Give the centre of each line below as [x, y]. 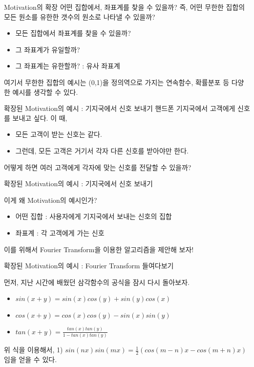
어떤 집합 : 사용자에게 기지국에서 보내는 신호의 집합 [94, 216]
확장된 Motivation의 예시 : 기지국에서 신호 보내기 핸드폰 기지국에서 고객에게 [120, 108]
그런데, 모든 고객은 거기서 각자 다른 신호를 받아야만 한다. [102, 150]
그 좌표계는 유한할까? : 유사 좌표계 [68, 66]
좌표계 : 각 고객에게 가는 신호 [60, 232]
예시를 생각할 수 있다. [45, 92]
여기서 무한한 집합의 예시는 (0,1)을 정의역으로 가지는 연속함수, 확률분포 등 [117, 82]
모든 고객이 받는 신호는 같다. [59, 134]
